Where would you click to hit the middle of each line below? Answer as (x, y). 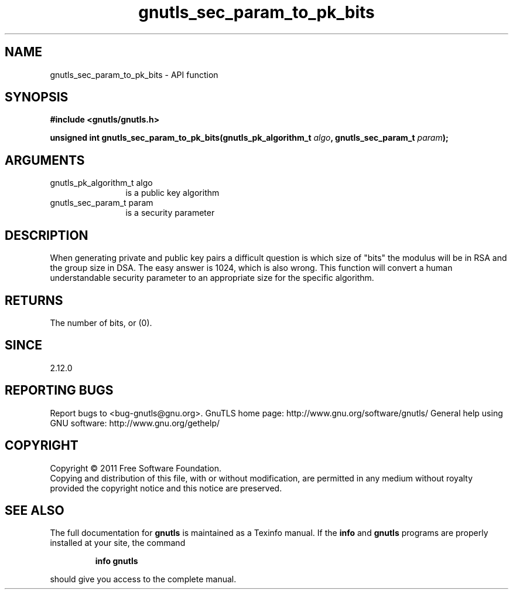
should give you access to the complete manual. (143, 579)
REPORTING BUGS (59, 391)
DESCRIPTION (47, 235)
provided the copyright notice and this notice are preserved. (166, 488)
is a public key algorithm (172, 193)
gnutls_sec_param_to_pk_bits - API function (134, 74)
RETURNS (34, 300)
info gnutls (117, 561)
